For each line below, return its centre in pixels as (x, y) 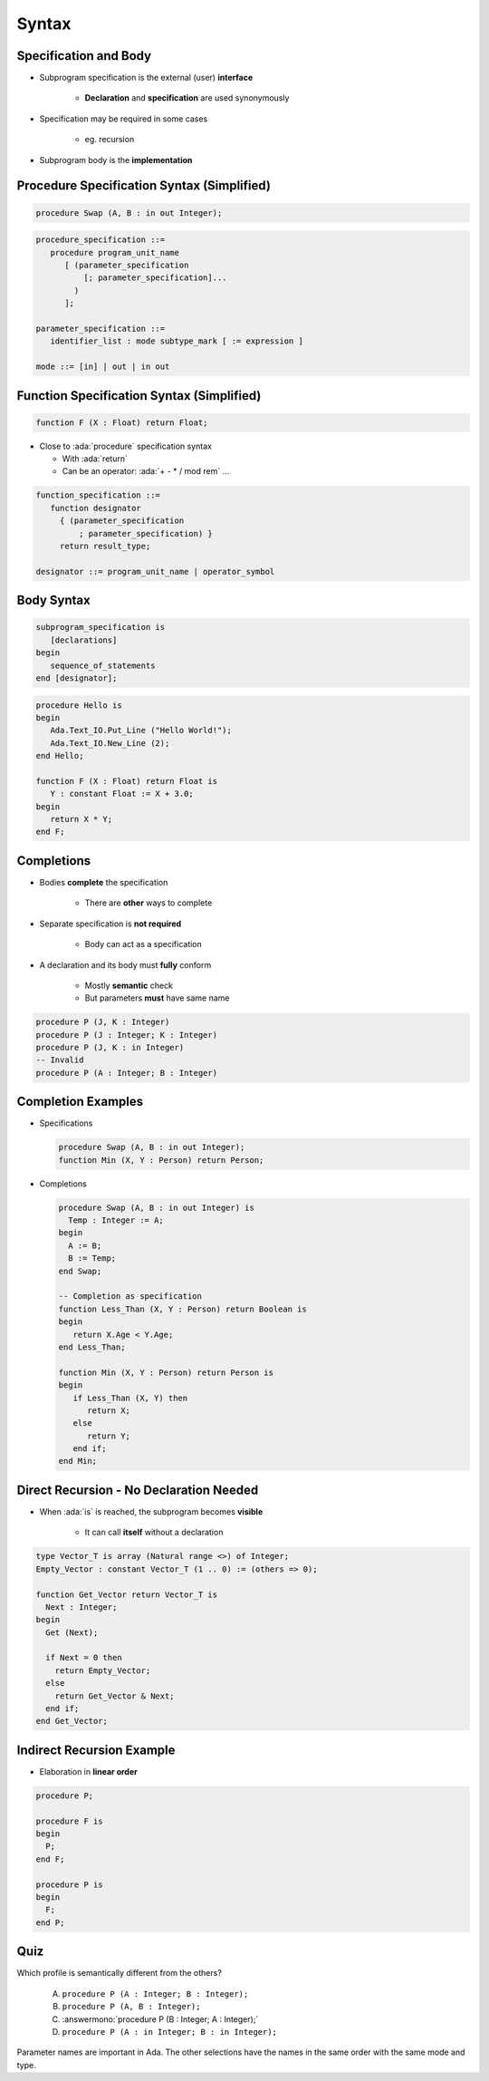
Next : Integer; (81, 1607)
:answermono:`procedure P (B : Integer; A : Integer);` (160, 2019)
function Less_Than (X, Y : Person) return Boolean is (182, 1309)
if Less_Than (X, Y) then (130, 1398)
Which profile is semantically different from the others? (119, 1973)
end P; (50, 1922)
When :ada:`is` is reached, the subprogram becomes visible (151, 1511)
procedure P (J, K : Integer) (103, 1022)
